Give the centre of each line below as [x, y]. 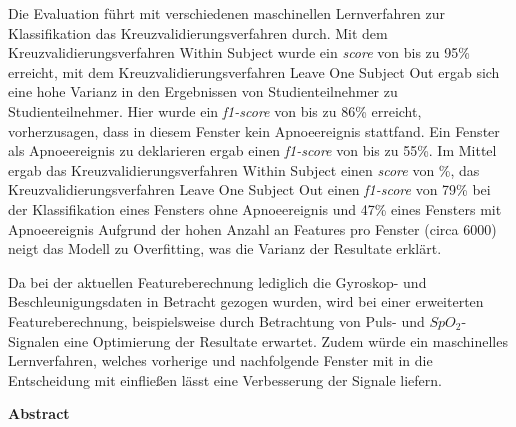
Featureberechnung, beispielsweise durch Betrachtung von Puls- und [216, 320]
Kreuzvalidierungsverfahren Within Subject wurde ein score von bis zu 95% [239, 52]
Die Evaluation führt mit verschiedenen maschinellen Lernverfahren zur [226, 13]
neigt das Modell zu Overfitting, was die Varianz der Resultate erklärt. [225, 248]
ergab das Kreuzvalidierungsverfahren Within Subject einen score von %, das [244, 169]
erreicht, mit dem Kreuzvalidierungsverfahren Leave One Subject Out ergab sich [254, 71]
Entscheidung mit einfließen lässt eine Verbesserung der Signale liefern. [225, 379]
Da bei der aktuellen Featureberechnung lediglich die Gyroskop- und [217, 281]
